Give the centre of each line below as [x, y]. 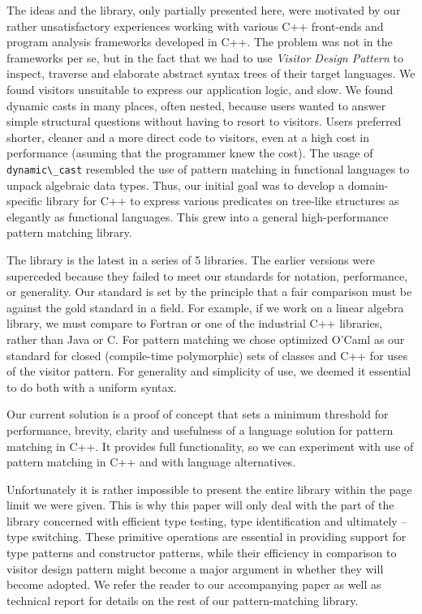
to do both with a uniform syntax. [92, 386]
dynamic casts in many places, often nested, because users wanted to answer [196, 105]
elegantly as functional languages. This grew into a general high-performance [198, 216]
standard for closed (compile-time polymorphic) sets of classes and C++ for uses [207, 355]
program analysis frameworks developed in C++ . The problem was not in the [200, 42]
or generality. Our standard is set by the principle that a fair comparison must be [209, 292]
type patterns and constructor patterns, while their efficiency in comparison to [202, 553]
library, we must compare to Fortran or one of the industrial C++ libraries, [195, 323]
